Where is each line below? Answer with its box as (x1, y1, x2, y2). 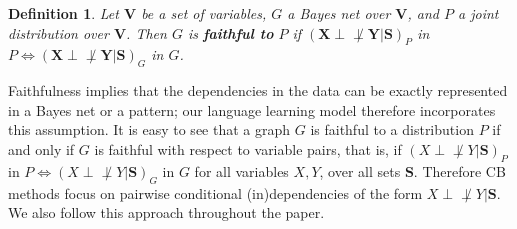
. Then (126, 22, 167, 43)
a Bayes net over (287, 3, 391, 23)
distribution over (8, 22, 109, 43)
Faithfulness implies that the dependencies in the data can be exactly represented (8, 80, 508, 101)
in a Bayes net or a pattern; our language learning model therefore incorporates (8, 99, 496, 120)
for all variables (194, 160, 289, 181)
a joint (458, 3, 499, 23)
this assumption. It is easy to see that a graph (8, 119, 291, 140)
